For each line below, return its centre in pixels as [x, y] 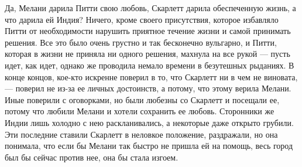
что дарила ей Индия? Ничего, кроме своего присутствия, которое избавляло [142, 19]
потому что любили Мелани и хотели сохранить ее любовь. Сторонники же [140, 111]
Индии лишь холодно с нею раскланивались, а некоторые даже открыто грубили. [149, 122]
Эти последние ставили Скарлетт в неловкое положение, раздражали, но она [141, 134]
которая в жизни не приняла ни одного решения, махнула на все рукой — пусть [147, 54]
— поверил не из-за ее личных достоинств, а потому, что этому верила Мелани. [148, 88]
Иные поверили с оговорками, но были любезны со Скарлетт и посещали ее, [142, 99]
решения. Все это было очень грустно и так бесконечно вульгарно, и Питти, [141, 42]
